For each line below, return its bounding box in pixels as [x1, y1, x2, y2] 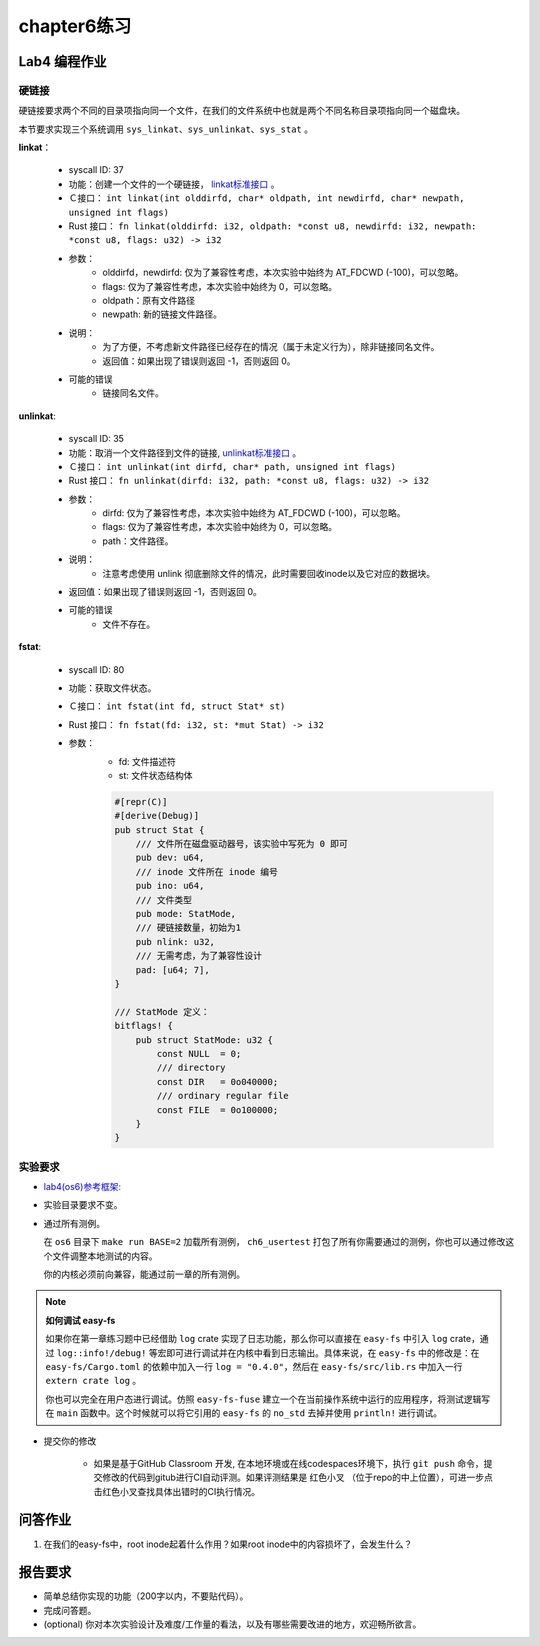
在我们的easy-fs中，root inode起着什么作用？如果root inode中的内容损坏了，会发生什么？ [43, 1538, 413, 1550]
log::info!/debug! [56, 1347, 147, 1359]
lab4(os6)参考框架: [43, 1181, 122, 1193]
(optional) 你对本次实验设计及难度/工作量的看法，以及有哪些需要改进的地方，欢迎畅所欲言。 [43, 1618, 422, 1630]
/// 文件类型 [135, 894, 193, 905]
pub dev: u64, [135, 852, 205, 864]
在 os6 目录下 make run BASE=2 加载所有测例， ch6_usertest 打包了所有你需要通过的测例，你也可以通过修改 [43, 1236, 506, 1248]
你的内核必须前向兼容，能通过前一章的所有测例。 [43, 1268, 245, 1280]
